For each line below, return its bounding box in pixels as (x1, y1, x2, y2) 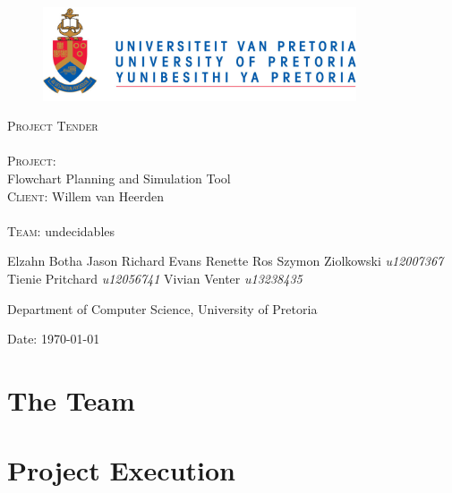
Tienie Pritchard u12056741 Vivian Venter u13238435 (7, 268, 303, 287)
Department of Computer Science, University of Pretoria (7, 299, 318, 318)
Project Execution (7, 452, 235, 489)
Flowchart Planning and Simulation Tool (7, 168, 231, 187)
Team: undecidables (7, 221, 115, 240)
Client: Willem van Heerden (7, 186, 164, 205)
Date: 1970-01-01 (7, 329, 100, 348)
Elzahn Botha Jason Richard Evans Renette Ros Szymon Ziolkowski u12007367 (7, 251, 444, 270)
